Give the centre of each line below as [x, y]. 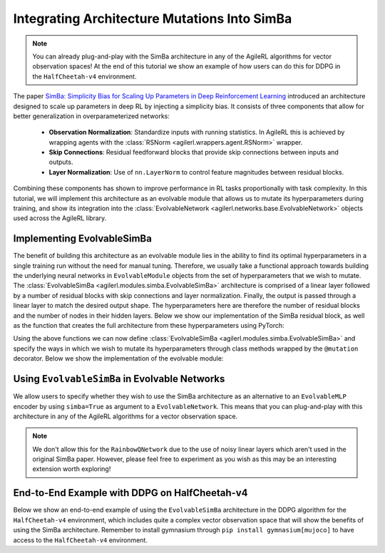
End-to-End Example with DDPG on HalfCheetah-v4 [130, 493]
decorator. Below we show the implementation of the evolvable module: [118, 358]
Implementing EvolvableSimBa [83, 239]
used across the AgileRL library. [60, 218]
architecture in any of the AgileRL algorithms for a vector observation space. [125, 416]
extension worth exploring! [72, 469]
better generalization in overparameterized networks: [92, 116]
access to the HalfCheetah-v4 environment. [80, 540]
